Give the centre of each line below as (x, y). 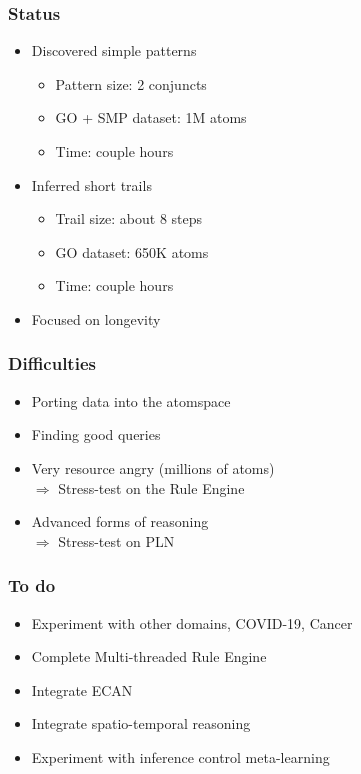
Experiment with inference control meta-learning (180, 756)
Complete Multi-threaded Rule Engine (149, 656)
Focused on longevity (96, 318)
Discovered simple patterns (114, 50)
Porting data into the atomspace (131, 400)
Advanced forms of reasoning (120, 521)
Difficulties (52, 363)
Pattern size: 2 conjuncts (131, 83)
